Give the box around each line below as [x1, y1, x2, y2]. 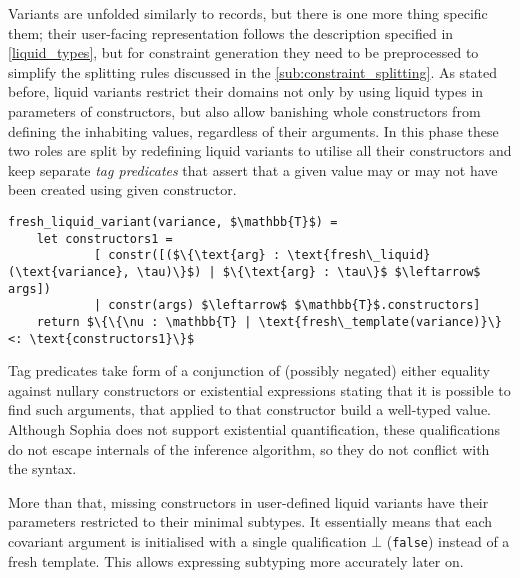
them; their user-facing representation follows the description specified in [8, 22, 454, 43]
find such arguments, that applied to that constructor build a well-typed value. [8, 399, 491, 420]
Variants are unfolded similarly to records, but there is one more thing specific [8, 3, 488, 23]
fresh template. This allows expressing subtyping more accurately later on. [8, 550, 464, 571]
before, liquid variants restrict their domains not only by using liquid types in [8, 81, 484, 102]
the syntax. [8, 458, 77, 479]
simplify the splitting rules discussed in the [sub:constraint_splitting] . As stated [8, 61, 498, 82]
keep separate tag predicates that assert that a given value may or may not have [8, 159, 498, 180]
